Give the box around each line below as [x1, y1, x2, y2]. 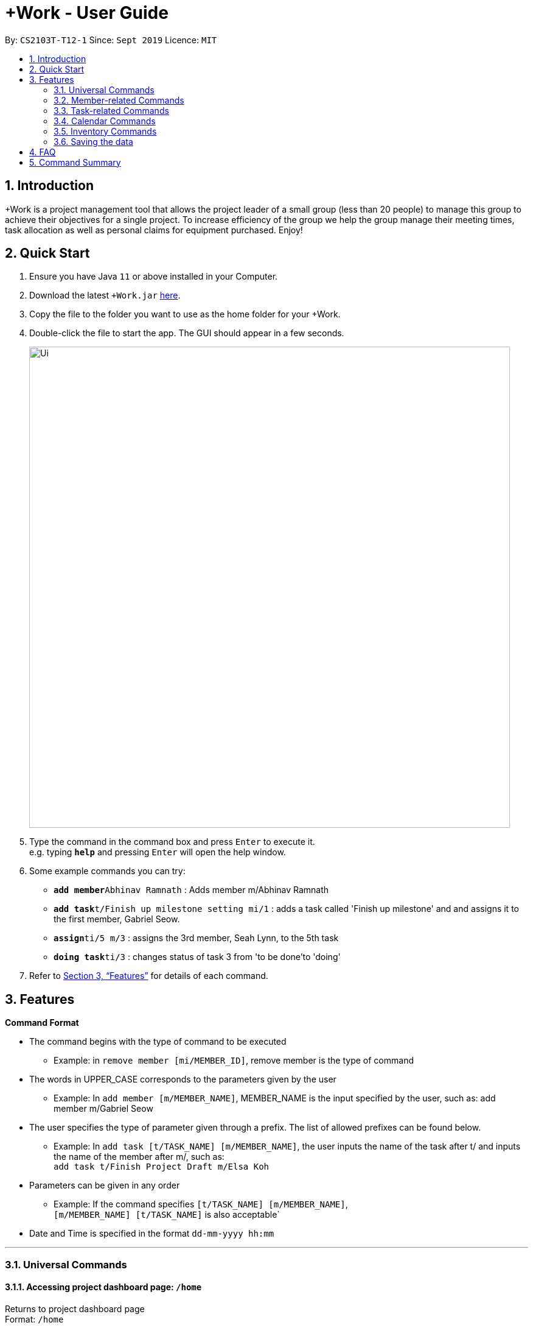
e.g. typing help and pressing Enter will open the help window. [29, 847, 286, 858]
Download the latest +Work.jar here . [29, 290, 181, 301]
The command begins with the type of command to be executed [29, 1036, 287, 1047]
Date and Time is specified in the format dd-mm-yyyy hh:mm [29, 1228, 274, 1239]
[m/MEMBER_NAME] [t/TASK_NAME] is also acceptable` [54, 1209, 280, 1220]
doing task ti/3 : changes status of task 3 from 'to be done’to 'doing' [54, 952, 341, 962]
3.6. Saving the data [54, 136, 133, 147]
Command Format [5, 1017, 79, 1028]
